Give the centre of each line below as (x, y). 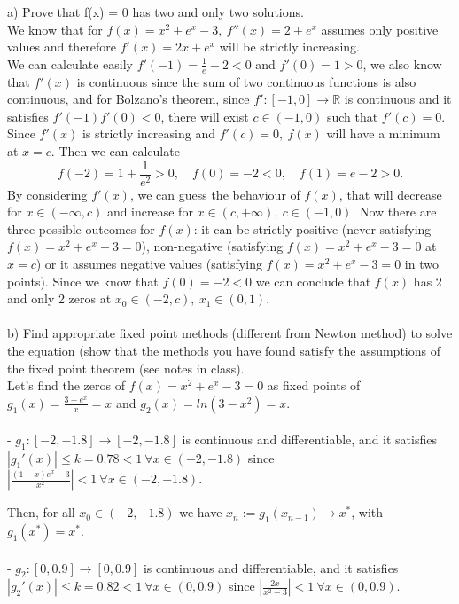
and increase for (150, 212)
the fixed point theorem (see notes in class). (126, 368)
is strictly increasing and (148, 133)
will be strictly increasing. (289, 47)
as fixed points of (314, 385)
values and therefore (62, 47)
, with (367, 512)
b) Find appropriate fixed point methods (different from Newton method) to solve (230, 333)
